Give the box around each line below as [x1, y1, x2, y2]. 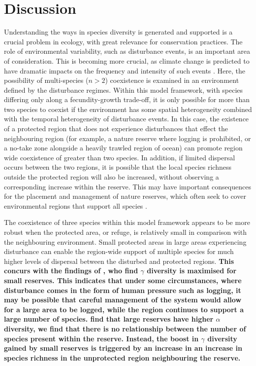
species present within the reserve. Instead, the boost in [4, 333, 199, 343]
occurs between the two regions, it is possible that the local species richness [4, 162, 231, 172]
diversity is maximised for [147, 265, 237, 276]
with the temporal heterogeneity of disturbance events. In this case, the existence [4, 113, 249, 124]
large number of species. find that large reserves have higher [4, 314, 214, 324]
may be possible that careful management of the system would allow [4, 294, 242, 305]
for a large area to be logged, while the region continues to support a [4, 304, 244, 314]
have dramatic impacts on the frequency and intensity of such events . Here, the [4, 65, 246, 75]
